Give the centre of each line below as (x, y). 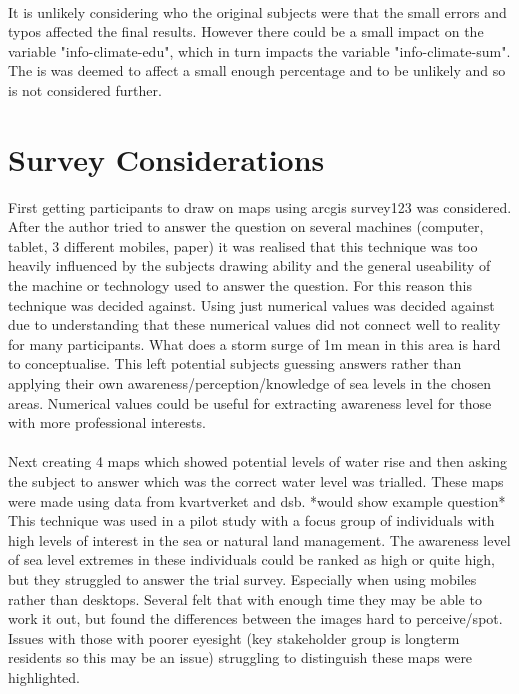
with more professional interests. (107, 422)
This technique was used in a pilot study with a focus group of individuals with (251, 520)
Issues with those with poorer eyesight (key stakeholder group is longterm (234, 637)
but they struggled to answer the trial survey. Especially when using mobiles (242, 578)
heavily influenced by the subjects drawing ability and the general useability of (249, 265)
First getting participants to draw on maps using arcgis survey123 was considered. (260, 206)
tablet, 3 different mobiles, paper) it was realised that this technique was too (243, 245)
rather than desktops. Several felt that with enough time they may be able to (245, 598)
